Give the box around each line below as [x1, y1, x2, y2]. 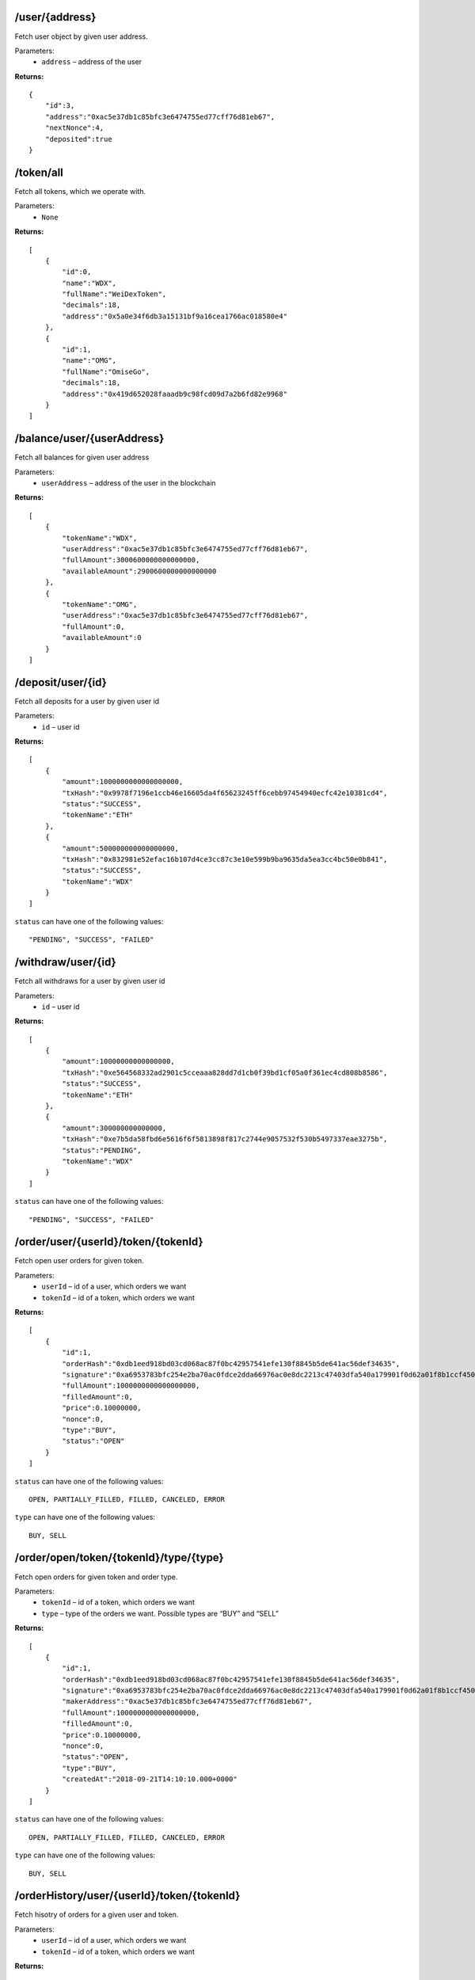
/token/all [14, 166, 63, 179]
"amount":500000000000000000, [62, 843, 180, 853]
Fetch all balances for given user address [14, 452, 150, 463]
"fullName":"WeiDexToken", [62, 290, 167, 299]
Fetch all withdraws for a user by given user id [14, 977, 165, 986]
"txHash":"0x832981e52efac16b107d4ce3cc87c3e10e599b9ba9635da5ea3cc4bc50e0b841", [62, 855, 388, 863]
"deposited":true [44, 135, 112, 143]
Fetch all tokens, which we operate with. [14, 186, 146, 196]
